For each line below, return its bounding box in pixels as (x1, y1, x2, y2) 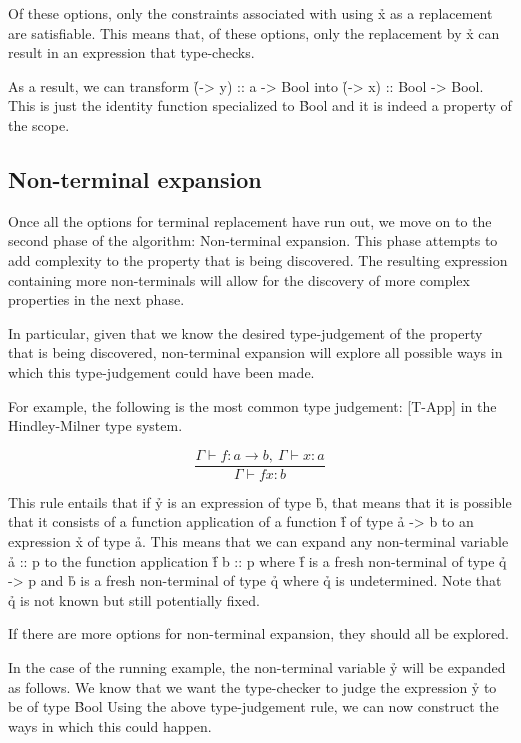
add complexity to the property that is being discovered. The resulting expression (8, 249, 508, 270)
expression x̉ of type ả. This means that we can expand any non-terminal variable (8, 530, 509, 551)
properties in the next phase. (8, 289, 185, 310)
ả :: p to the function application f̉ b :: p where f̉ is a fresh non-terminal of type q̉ (8, 550, 507, 571)
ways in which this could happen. (8, 715, 212, 736)
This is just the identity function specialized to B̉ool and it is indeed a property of (8, 95, 512, 116)
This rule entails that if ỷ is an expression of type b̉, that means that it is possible (8, 491, 512, 512)
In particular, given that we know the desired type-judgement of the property (8, 322, 483, 343)
